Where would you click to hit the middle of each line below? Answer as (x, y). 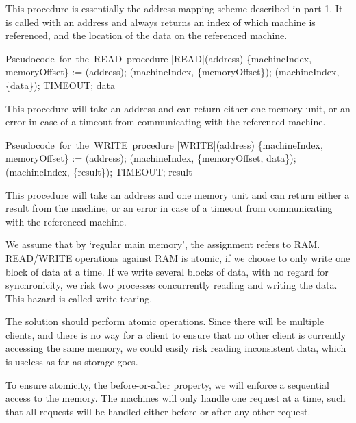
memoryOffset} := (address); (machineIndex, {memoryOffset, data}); (151, 158)
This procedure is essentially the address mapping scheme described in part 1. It (174, 8)
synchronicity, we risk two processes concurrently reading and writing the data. (171, 285)
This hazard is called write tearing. (79, 298)
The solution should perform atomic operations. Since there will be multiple (165, 321)
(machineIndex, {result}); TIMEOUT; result (99, 171)
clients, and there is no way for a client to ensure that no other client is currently (176, 334)
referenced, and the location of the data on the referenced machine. (147, 35)
